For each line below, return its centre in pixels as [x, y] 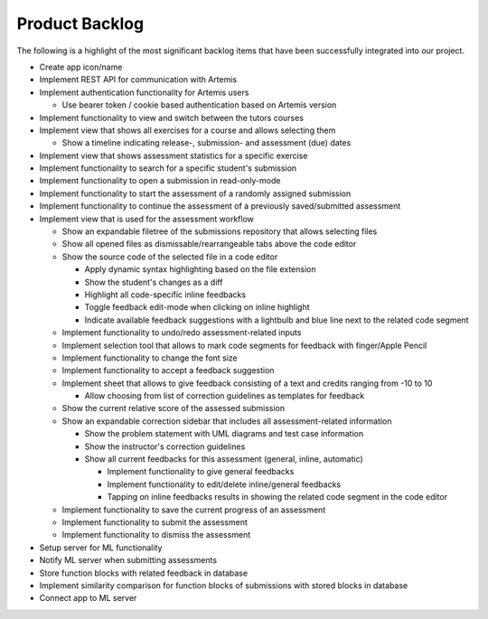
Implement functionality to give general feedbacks [201, 472]
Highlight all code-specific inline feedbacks [165, 295]
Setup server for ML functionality [101, 548]
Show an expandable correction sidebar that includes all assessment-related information [227, 421]
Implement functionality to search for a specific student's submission [168, 168]
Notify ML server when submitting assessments [128, 560]
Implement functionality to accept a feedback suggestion [168, 370]
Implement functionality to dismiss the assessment [156, 535]
